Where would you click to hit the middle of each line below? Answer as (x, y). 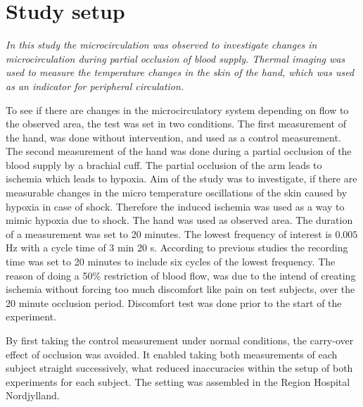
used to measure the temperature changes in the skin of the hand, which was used (180, 72)
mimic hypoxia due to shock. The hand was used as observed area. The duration (179, 220)
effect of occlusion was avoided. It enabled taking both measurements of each (172, 354)
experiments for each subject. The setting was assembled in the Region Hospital (178, 381)
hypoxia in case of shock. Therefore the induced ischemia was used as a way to (175, 206)
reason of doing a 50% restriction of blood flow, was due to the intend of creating (181, 275)
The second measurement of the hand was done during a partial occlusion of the (179, 151)
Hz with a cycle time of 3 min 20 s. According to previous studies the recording (177, 248)
